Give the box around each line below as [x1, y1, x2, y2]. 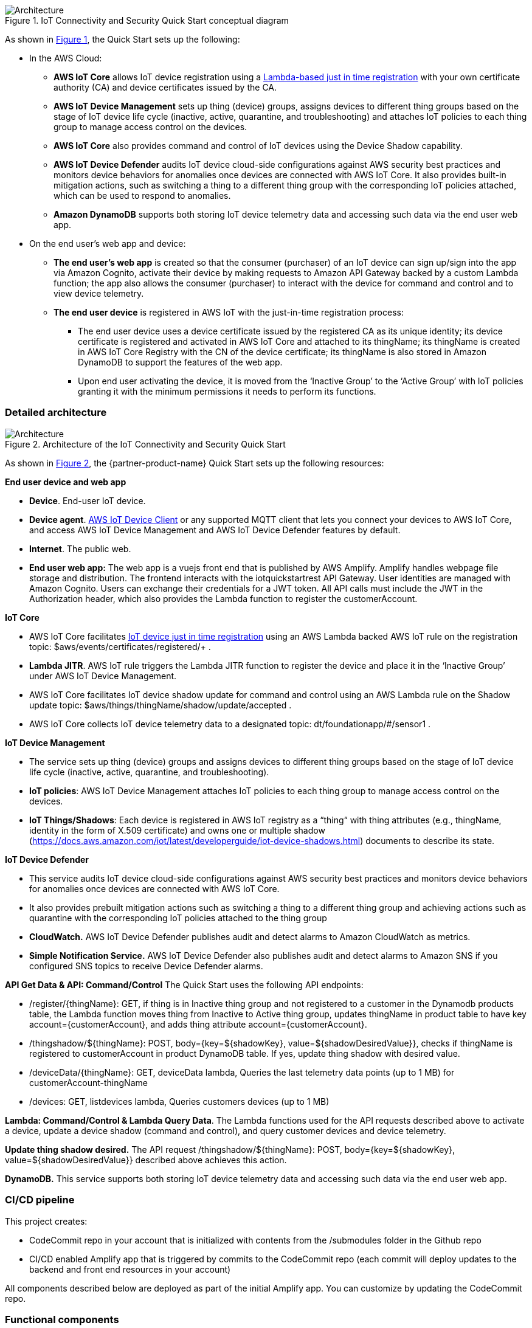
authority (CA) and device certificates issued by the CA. [54, 82, 277, 92]
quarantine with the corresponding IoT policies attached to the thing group [29, 912, 327, 923]
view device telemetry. [54, 288, 144, 299]
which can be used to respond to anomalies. [54, 190, 231, 201]
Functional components [5, 1313, 119, 1326]
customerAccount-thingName [29, 1077, 148, 1088]
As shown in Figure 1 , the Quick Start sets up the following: [5, 34, 240, 44]
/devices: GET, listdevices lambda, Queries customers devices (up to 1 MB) [29, 1096, 330, 1107]
